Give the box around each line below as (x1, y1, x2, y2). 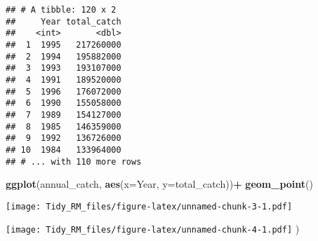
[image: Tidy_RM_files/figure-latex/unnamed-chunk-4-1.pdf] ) (6, 221, 300, 236)
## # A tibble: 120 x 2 (6, 5, 117, 15)
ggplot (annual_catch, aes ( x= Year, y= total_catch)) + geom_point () (6, 177, 313, 191)
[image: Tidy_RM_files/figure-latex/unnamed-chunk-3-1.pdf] (6, 201, 293, 212)
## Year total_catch (6, 16, 121, 27)
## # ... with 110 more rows (6, 156, 142, 167)
